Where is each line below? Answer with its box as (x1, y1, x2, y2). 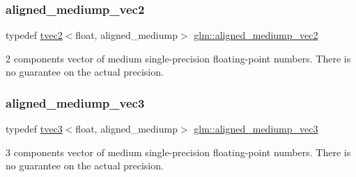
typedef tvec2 (6, 28, 63, 42)
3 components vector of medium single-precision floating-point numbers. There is (6, 144, 351, 159)
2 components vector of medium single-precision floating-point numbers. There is (6, 51, 351, 65)
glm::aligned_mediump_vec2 (194, 28, 318, 42)
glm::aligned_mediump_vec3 (194, 121, 318, 136)
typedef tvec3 (6, 121, 63, 136)
